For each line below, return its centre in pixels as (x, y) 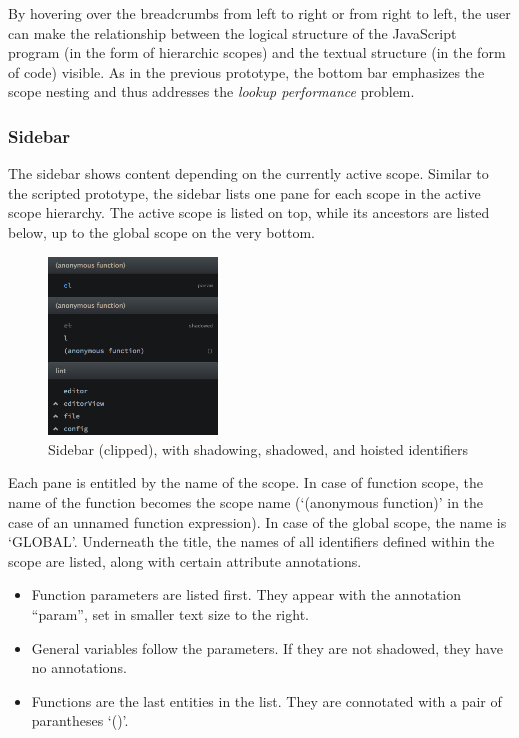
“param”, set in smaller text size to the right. (170, 613)
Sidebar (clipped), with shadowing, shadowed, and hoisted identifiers (258, 448)
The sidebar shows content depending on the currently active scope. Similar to (248, 173)
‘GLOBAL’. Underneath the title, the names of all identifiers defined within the (251, 541)
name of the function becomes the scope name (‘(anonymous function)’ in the (246, 502)
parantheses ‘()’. (80, 720)
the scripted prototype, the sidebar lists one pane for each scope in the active (244, 192)
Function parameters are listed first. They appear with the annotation (246, 594)
